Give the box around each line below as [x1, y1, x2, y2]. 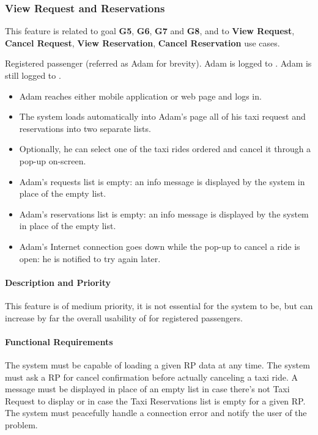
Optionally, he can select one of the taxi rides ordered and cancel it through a [19, 142, 311, 155]
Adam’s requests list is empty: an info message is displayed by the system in [19, 175, 305, 188]
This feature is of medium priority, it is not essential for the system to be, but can [5, 299, 313, 312]
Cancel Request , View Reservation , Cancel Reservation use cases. [5, 36, 280, 49]
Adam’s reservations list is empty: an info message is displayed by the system [19, 207, 309, 220]
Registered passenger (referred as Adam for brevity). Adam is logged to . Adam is [5, 57, 312, 70]
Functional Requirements [5, 335, 113, 348]
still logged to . [5, 69, 61, 81]
